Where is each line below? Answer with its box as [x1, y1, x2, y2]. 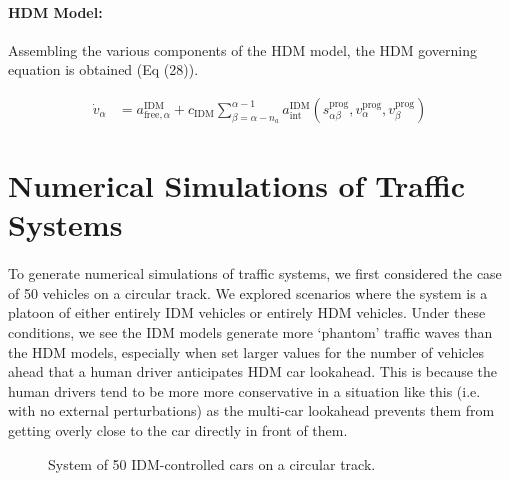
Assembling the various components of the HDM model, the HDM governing [8, 39, 477, 60]
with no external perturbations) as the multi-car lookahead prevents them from [8, 400, 495, 421]
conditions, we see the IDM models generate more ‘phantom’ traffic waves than [8, 321, 493, 342]
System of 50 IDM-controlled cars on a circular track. [48, 453, 376, 474]
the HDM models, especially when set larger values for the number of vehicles [8, 341, 484, 362]
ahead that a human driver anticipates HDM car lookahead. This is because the [8, 361, 498, 382]
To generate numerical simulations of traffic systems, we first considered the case [8, 263, 502, 284]
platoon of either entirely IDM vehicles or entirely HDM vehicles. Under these [8, 302, 486, 323]
